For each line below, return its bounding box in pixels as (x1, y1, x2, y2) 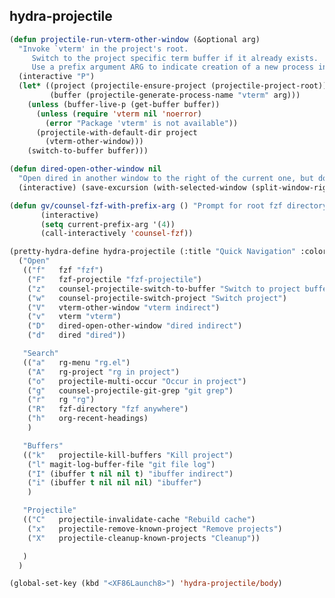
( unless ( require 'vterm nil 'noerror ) (35, 109, 202, 119)
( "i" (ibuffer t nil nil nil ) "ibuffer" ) (27, 478, 202, 488)
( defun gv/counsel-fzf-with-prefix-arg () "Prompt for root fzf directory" (9, 200, 332, 211)
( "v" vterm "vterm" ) (27, 312, 122, 322)
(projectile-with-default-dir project (35, 127, 198, 138)
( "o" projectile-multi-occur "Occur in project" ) (27, 376, 247, 386)
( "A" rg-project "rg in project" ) (27, 367, 181, 377)
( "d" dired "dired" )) (27, 330, 127, 341)
